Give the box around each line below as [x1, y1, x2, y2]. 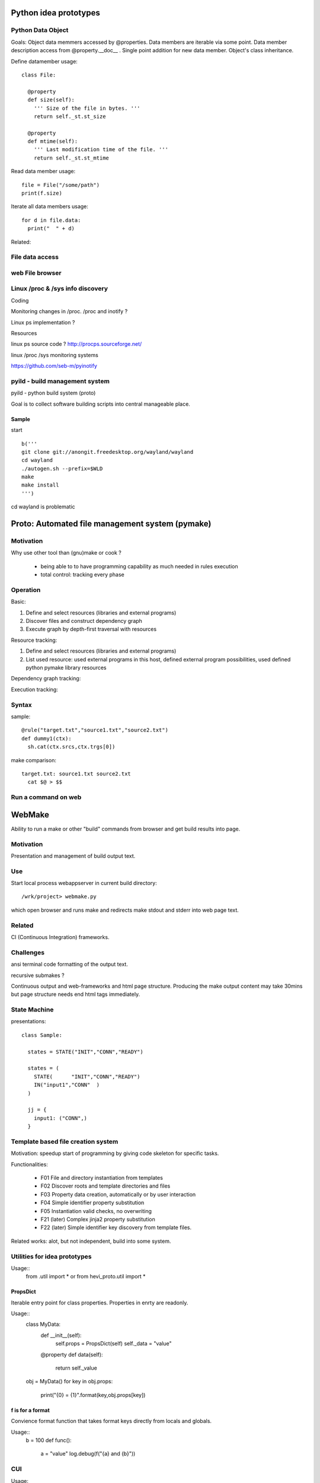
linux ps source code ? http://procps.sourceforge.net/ [11, 340, 142, 348]
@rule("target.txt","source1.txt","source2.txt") [21, 727, 169, 734]
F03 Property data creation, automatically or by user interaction [40, 1191, 196, 1198]
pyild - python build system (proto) [11, 389, 96, 397]
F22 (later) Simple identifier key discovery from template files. [40, 1224, 192, 1231]
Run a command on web [11, 793, 82, 801]
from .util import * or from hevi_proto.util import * [25, 1273, 146, 1280]
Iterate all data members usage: [11, 203, 89, 210]
